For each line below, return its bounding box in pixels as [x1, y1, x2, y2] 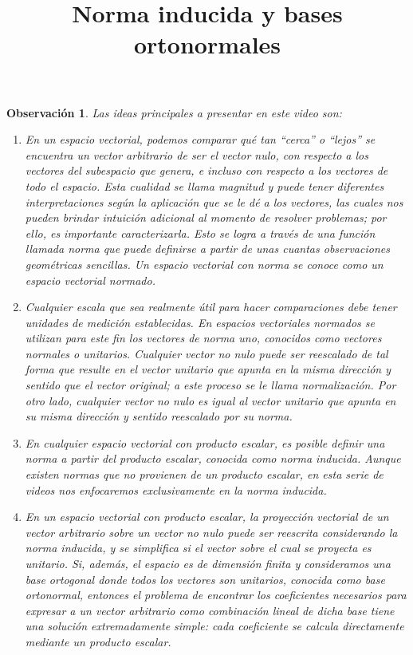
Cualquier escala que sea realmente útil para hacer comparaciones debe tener [25, 298, 397, 315]
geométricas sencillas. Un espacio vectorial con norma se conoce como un [25, 255, 383, 272]
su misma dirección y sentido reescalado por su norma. [25, 408, 293, 424]
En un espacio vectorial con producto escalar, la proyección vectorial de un [25, 508, 389, 525]
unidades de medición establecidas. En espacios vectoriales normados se [25, 314, 375, 330]
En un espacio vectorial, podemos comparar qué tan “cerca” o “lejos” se [25, 131, 376, 148]
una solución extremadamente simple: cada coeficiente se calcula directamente [25, 618, 404, 634]
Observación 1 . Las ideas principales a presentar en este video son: [6, 104, 342, 120]
